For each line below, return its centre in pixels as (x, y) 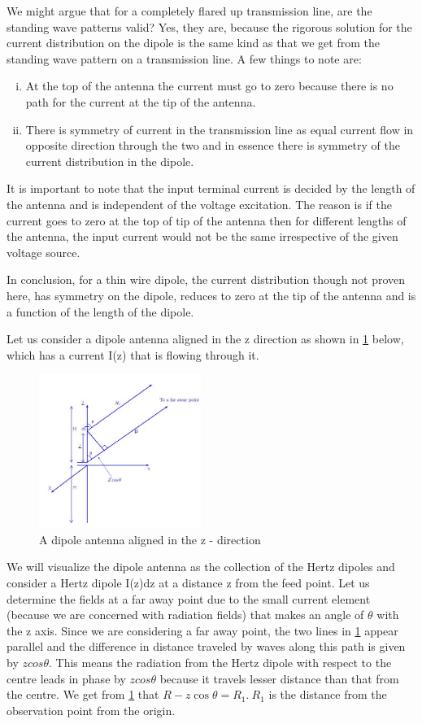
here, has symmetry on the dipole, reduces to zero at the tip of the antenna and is (211, 295)
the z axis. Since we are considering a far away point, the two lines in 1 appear (202, 630)
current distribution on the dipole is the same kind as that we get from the (193, 43)
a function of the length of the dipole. (100, 311)
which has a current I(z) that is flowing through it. (133, 354)
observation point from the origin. (91, 710)
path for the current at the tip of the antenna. (141, 101)
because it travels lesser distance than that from (279, 678)
